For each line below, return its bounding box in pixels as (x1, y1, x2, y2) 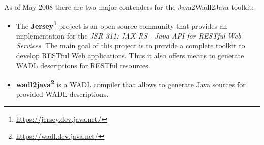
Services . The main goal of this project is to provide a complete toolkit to (16, 40, 245, 51)
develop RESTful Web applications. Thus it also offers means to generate (16, 50, 244, 61)
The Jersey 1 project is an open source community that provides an (16, 19, 227, 31)
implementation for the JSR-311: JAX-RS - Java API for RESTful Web (16, 30, 241, 41)
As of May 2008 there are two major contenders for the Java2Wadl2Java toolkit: (4, 2, 254, 12)
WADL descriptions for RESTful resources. (16, 60, 150, 70)
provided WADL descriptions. (16, 89, 109, 99)
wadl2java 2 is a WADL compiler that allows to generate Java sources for (16, 78, 246, 89)
